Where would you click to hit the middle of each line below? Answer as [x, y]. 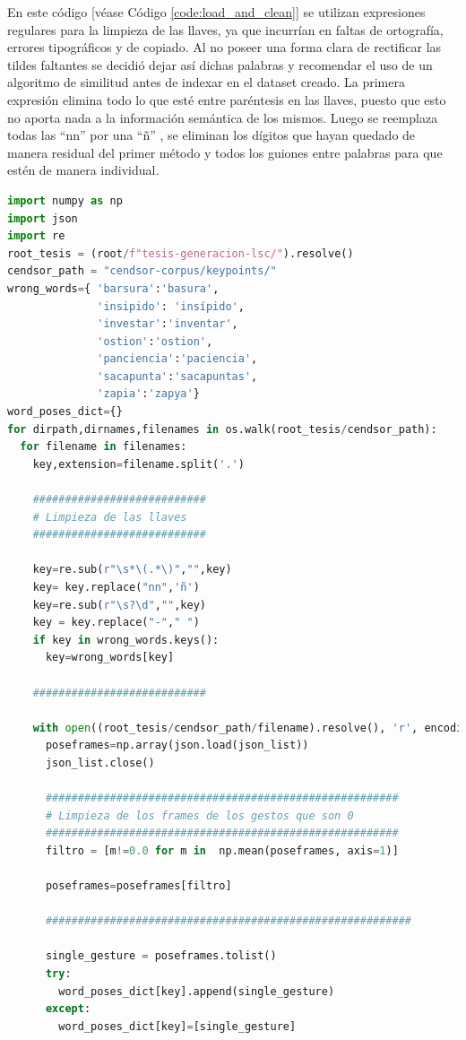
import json [43, 218]
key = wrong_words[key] [110, 658]
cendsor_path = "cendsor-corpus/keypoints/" [142, 271]
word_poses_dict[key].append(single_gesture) [197, 991]
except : [68, 1009]
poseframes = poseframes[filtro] [138, 886]
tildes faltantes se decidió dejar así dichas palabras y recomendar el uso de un [220, 64]
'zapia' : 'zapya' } [148, 394]
